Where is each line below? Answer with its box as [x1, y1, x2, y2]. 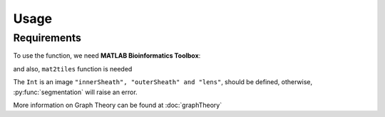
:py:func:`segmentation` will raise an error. [13, 88, 138, 96]
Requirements [13, 31, 82, 44]
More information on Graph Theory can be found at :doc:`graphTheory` [13, 101, 222, 109]
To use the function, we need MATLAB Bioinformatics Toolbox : [13, 51, 201, 60]
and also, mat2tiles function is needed [13, 64, 133, 73]
